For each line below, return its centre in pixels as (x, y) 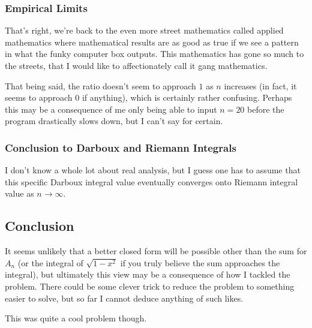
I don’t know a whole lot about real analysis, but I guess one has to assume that (153, 170)
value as (19, 193)
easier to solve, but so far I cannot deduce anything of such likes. (124, 298)
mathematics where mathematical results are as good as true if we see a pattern (152, 42)
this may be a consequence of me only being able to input (111, 109)
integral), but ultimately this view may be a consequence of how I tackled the (148, 274)
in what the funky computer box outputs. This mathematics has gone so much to (154, 54)
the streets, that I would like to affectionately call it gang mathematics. (136, 65)
